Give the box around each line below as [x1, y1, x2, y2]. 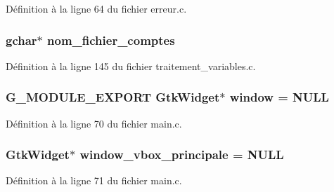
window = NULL [229, 88, 329, 106]
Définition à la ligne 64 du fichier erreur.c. [6, 1, 187, 15]
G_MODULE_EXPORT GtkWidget [6, 88, 220, 106]
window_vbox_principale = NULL [79, 146, 284, 163]
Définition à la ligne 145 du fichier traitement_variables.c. [6, 58, 256, 73]
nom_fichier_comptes [47, 31, 175, 48]
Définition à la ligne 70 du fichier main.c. [6, 116, 182, 130]
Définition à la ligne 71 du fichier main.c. [6, 173, 182, 188]
